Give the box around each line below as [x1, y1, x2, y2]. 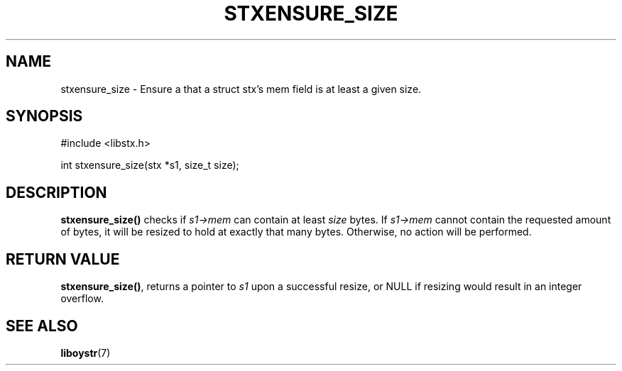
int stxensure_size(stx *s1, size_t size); [60, 159, 239, 172]
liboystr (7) [60, 346, 111, 359]
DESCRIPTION [6, 183, 107, 201]
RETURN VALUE [6, 250, 120, 268]
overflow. [60, 292, 104, 305]
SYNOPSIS [6, 107, 83, 126]
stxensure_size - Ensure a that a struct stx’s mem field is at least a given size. [60, 82, 422, 95]
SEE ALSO [6, 316, 78, 335]
